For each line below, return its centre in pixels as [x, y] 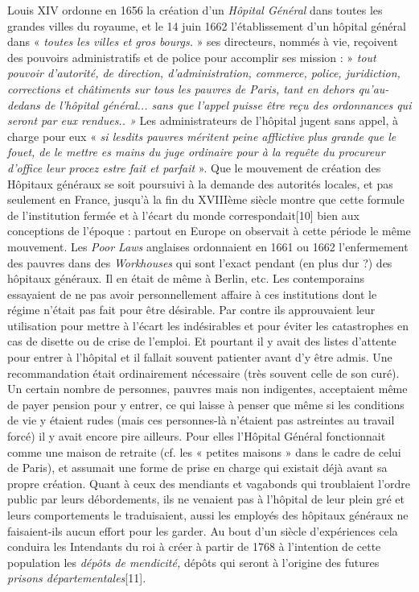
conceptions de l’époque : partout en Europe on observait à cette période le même [209, 231]
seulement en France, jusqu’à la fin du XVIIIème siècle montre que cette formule [206, 199]
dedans [24, 104]
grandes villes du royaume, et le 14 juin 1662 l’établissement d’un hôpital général [207, 25]
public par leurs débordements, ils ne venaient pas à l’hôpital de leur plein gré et [206, 499]
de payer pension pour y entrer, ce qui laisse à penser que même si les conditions [206, 404]
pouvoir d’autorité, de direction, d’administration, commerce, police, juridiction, [204, 73]
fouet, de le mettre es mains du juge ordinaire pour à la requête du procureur [196, 152]
